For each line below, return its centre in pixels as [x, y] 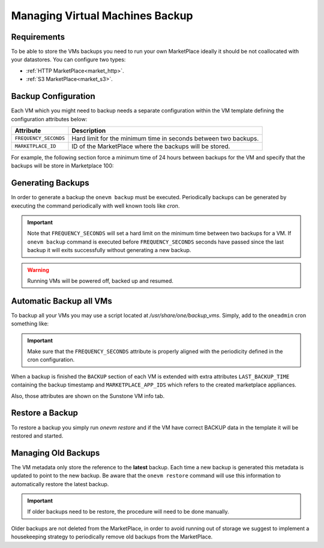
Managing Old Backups [55, 453]
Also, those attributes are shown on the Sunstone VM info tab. [88, 396]
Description [89, 130]
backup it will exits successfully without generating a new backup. [109, 250]
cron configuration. [51, 360]
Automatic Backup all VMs [61, 301]
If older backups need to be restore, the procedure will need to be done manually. [128, 512]
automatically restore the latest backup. [60, 484]
